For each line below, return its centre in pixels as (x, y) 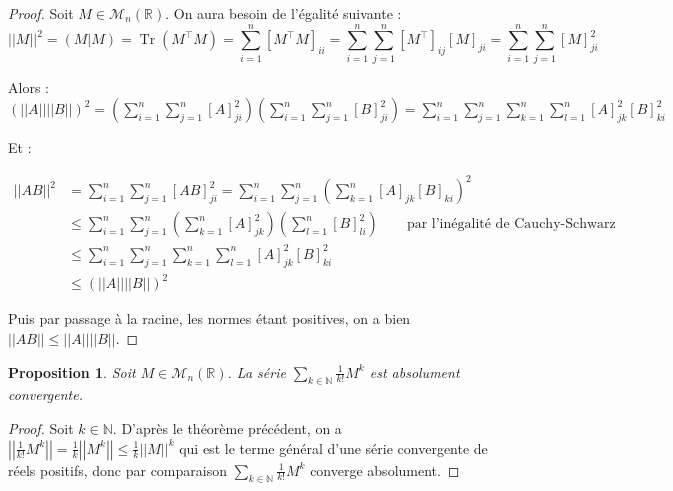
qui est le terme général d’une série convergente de (333, 447)
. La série (256, 371)
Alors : (28, 86)
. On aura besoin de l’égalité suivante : (283, 13)
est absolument (414, 371)
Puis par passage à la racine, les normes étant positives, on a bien (209, 318)
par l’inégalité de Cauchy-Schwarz (511, 224)
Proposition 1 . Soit (72, 371)
